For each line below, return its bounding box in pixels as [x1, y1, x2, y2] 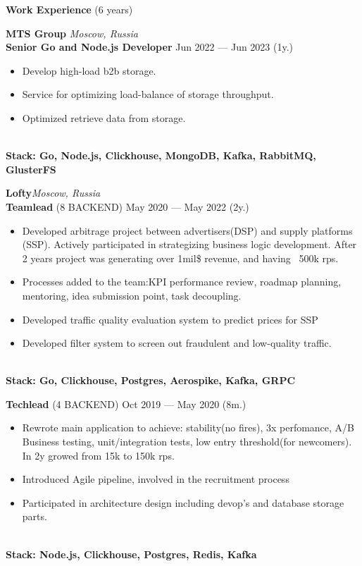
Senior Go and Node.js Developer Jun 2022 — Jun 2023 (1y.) [6, 39, 294, 54]
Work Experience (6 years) [6, 2, 133, 16]
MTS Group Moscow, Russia [6, 25, 138, 40]
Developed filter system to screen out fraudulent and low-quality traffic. [22, 336, 332, 350]
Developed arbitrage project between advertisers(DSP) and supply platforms [22, 223, 353, 238]
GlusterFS [6, 161, 56, 176]
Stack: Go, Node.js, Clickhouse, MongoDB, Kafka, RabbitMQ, [6, 148, 316, 163]
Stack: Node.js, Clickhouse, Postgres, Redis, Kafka [6, 546, 257, 561]
